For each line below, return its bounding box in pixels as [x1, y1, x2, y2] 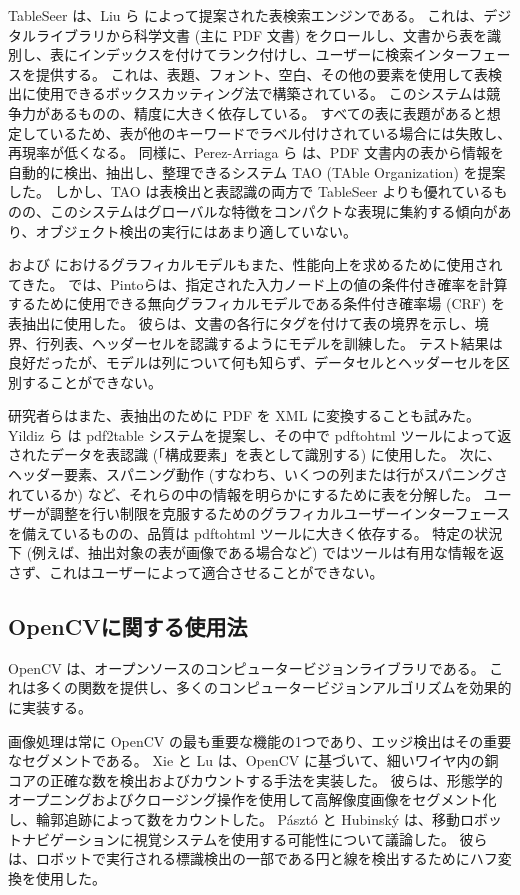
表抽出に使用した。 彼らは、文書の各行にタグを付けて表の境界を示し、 [8, 312, 475, 333]
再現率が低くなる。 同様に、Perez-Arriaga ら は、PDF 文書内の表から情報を [8, 142, 504, 163]
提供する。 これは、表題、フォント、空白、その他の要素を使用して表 [35, 63, 488, 84]
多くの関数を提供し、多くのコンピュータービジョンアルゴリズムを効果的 [35, 677, 512, 698]
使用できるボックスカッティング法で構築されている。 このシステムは [35, 83, 487, 104]
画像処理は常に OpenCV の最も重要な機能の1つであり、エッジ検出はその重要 [8, 730, 512, 751]
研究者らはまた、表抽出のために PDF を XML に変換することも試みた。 [8, 405, 481, 426]
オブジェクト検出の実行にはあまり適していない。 [35, 220, 358, 241]
